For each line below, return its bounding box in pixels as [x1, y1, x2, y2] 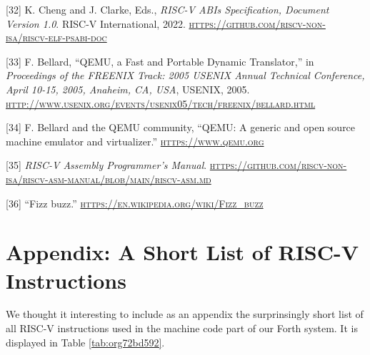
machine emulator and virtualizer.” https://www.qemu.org [6, 133, 264, 148]
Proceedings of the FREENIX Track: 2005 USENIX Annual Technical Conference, [6, 68, 365, 83]
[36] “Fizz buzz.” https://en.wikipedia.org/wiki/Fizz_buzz [6, 195, 264, 210]
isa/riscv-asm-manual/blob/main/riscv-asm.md [6, 171, 211, 186]
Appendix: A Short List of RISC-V [6, 237, 359, 267]
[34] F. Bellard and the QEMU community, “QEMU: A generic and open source [6, 120, 356, 135]
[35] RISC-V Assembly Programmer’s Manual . [6, 158, 207, 173]
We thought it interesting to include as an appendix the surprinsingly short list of [6, 307, 364, 321]
